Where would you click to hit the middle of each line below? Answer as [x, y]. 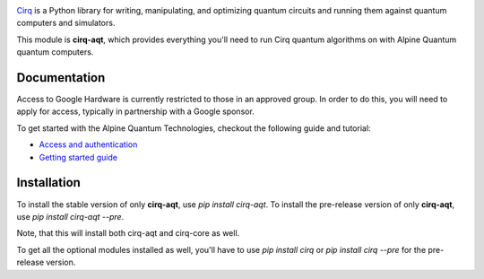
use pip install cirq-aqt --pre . [70, 216]
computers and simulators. [66, 23]
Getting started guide [78, 157]
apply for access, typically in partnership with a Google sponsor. [135, 111]
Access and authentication [88, 144]
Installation [48, 183]
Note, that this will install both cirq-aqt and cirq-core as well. [128, 233]
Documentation [61, 78]
